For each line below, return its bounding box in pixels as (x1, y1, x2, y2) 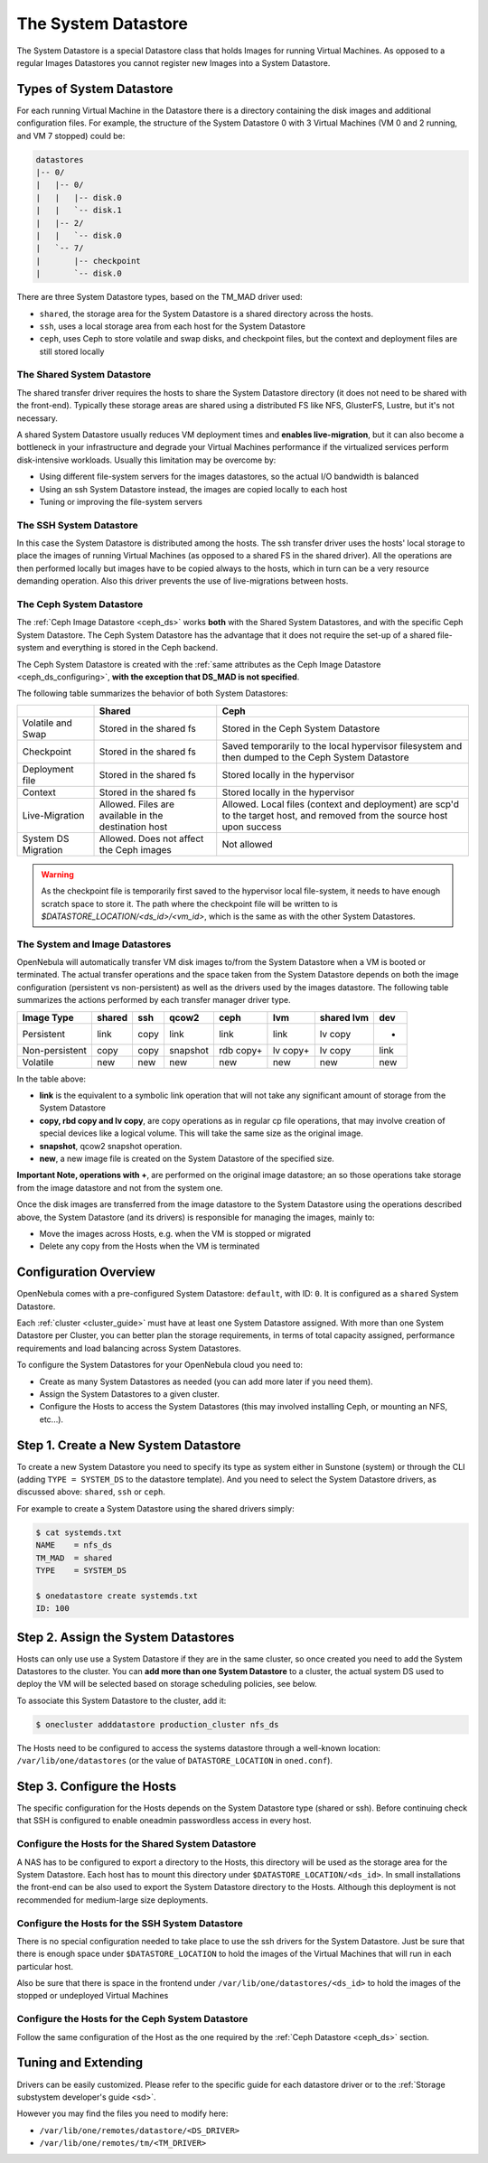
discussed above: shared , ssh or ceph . (16, 1486, 166, 1497)
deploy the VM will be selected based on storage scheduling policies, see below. (16, 1679, 317, 1690)
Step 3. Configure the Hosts (16, 1778, 176, 1793)
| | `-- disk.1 (35, 205, 122, 216)
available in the (99, 809, 164, 821)
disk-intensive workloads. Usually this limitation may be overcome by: (16, 454, 277, 465)
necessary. (16, 412, 59, 424)
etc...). (39, 1414, 63, 1425)
